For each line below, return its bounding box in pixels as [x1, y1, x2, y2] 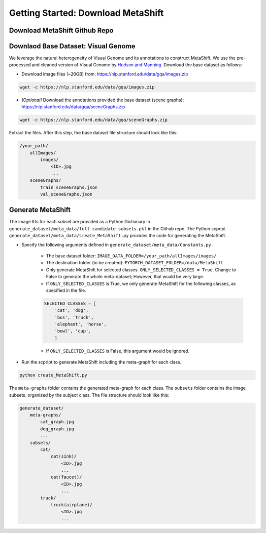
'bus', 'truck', [54, 314, 94, 320]
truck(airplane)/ [50, 502, 93, 508]
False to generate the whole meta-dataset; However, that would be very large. [46, 274, 204, 280]
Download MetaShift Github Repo [9, 26, 114, 35]
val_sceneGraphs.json [40, 191, 93, 197]
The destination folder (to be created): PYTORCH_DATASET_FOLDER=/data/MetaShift [46, 260, 224, 266]
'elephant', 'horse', [54, 322, 107, 327]
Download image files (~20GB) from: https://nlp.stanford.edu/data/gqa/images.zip [21, 71, 188, 77]
